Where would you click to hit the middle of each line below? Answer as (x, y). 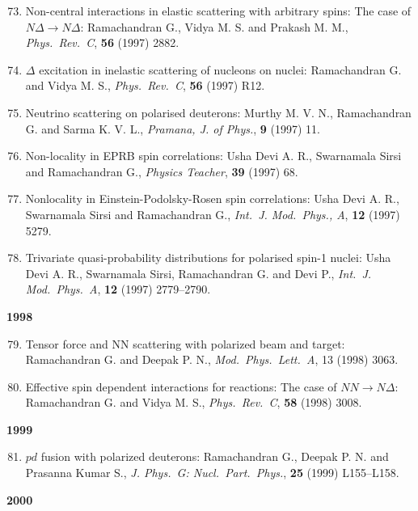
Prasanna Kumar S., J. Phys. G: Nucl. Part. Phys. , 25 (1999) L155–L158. (212, 473)
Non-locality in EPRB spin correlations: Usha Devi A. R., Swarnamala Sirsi (213, 156)
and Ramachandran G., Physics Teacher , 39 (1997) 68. (162, 171)
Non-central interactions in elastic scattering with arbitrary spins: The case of (218, 11)
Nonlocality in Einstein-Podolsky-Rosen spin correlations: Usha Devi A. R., (212, 198)
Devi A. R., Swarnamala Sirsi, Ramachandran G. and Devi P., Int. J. (198, 273)
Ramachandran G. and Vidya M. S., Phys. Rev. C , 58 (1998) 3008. (194, 402)
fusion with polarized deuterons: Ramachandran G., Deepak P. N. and (215, 456)
